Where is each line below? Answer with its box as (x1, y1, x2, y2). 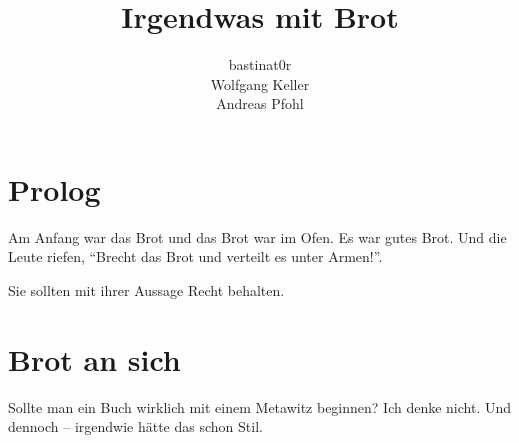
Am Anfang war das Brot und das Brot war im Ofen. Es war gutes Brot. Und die (8, 226, 507, 247)
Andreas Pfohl (216, 93, 304, 114)
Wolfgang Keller (210, 73, 310, 94)
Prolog (8, 168, 101, 209)
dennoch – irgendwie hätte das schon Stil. (8, 416, 263, 437)
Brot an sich (8, 338, 181, 379)
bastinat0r (228, 54, 292, 75)
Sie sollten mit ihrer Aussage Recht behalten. (8, 280, 285, 301)
